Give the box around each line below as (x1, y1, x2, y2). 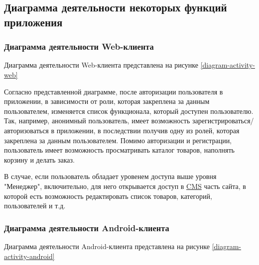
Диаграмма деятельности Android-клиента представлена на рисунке (4, 241, 210, 251)
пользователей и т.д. (4, 200, 66, 211)
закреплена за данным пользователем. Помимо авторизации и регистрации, (4, 135, 232, 145)
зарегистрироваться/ (192, 115, 254, 126)
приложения (4, 14, 63, 29)
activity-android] (4, 251, 55, 261)
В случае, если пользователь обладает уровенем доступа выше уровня (4, 171, 217, 181)
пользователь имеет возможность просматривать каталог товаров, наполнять (4, 145, 235, 155)
